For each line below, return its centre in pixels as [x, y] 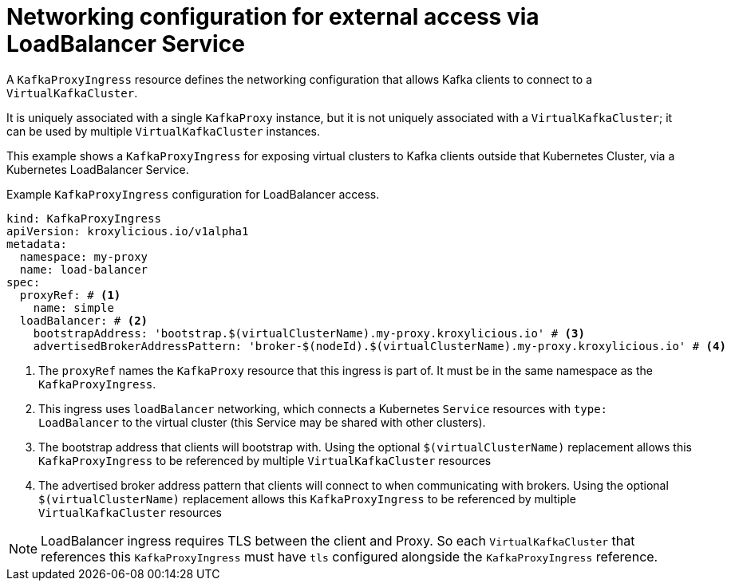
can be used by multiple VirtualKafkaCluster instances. [164, 131]
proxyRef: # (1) [70, 295]
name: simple [73, 307]
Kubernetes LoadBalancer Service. [98, 169]
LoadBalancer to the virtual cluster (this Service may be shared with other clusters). [262, 422]
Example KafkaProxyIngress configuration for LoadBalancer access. [193, 194]
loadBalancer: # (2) [84, 320]
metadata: [37, 244]
